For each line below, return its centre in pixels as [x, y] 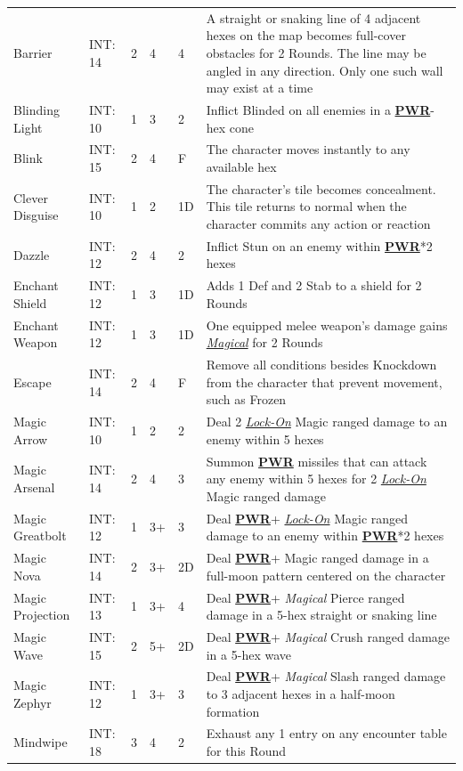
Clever [31, 197]
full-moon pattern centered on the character [326, 575]
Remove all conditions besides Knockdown [321, 365]
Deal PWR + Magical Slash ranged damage [326, 676]
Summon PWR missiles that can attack [317, 461]
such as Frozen [246, 399]
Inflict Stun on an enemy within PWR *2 [319, 245]
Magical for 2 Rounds [264, 342]
